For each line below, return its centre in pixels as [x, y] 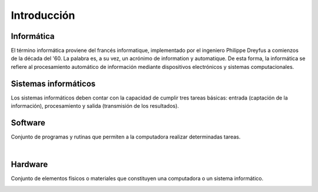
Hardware [29, 165]
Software [28, 123]
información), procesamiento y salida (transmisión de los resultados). [95, 106]
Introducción [43, 15]
